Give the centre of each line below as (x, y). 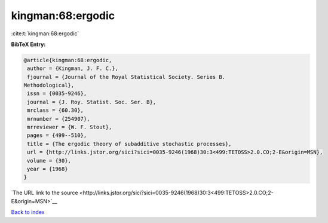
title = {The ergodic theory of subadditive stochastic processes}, (129, 144)
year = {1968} (47, 169)
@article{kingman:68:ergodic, (68, 60)
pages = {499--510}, (57, 135)
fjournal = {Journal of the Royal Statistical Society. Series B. (126, 77)
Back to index (28, 212)
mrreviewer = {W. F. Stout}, (70, 127)
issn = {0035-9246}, (57, 94)
